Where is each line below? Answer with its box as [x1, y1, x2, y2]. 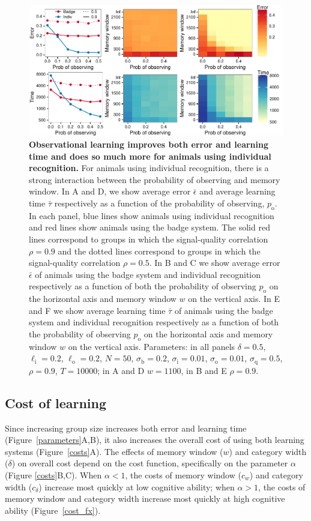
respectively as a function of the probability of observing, [54, 197, 265, 209]
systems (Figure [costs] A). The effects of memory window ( [5, 445, 223, 457]
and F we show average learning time [29, 304, 166, 316]
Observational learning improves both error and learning [29, 138, 268, 151]
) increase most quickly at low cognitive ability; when [38, 480, 235, 493]
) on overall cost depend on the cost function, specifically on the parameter [11, 457, 288, 469]
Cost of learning [5, 393, 107, 412]
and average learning [199, 185, 276, 197]
